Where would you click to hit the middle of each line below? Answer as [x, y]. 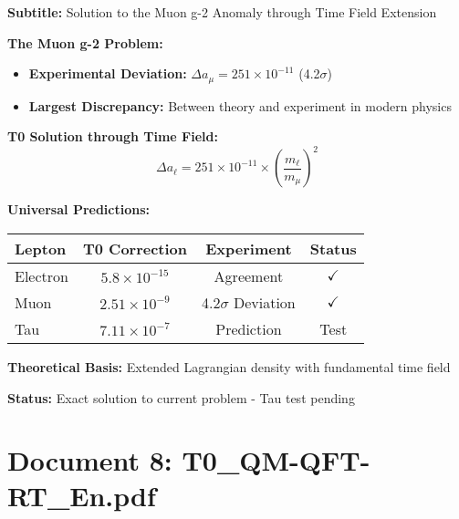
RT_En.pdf [82, 496]
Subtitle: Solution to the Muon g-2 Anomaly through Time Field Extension [222, 12]
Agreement [249, 275]
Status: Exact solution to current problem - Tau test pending [181, 397]
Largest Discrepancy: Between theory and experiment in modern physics [240, 105]
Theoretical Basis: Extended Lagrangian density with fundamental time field [229, 366]
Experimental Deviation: [108, 73]
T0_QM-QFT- [276, 460]
